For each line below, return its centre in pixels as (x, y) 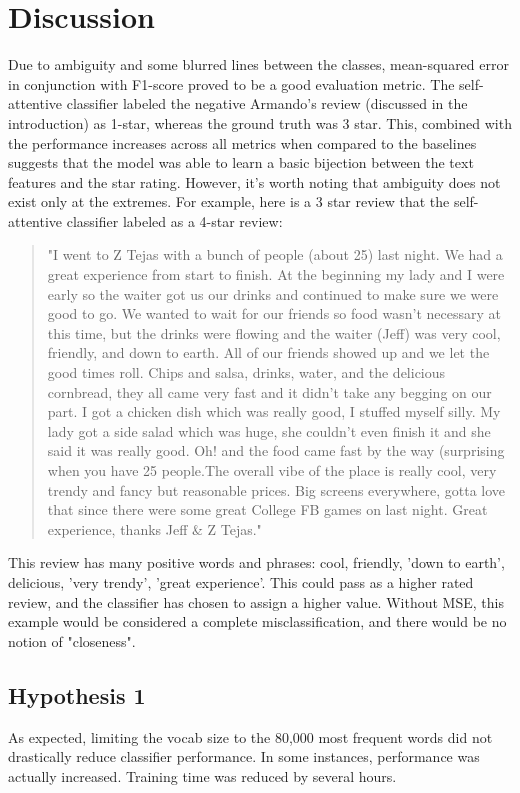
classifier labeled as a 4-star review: (174, 220)
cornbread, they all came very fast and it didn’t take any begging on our (269, 391)
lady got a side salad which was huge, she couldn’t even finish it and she (269, 430)
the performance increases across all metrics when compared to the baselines (242, 142)
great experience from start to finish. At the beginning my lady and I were (276, 274)
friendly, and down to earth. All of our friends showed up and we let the (268, 352)
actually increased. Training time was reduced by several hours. (202, 775)
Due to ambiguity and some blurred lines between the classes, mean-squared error (258, 64)
